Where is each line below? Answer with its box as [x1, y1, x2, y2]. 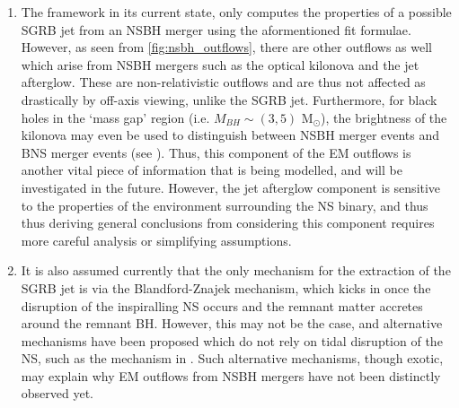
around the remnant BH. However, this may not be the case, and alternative [21, 314, 443, 333]
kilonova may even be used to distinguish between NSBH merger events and [21, 126, 440, 144]
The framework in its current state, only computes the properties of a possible [21, 3, 452, 21]
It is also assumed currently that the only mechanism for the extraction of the [21, 261, 451, 280]
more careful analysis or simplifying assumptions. [21, 230, 292, 249]
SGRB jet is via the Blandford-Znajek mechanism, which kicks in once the [21, 278, 431, 297]
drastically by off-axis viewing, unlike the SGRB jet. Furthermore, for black [21, 90, 437, 109]
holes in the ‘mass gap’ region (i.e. [21, 108, 210, 126]
